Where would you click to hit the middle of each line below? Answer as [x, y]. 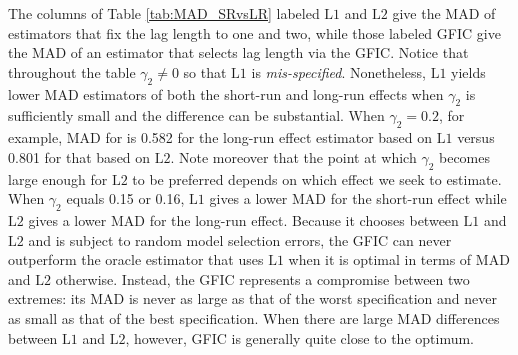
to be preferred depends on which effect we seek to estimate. [317, 178]
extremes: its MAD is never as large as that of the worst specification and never [252, 298]
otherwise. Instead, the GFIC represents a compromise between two [262, 278]
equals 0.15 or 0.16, [125, 198]
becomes [465, 156]
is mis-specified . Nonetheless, [338, 71]
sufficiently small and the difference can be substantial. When [196, 115]
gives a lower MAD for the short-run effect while [358, 198]
